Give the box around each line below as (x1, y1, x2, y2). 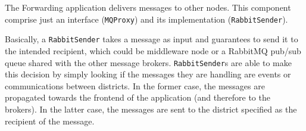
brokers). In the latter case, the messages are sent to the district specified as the (5, 102, 297, 115)
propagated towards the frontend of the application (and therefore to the (5, 91, 270, 104)
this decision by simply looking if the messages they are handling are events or (5, 68, 291, 80)
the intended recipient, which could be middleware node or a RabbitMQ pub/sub (5, 44, 301, 57)
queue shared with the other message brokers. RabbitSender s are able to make (5, 56, 292, 68)
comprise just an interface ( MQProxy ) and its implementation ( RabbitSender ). (5, 13, 288, 25)
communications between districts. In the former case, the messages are (5, 79, 265, 92)
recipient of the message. (5, 114, 95, 127)
